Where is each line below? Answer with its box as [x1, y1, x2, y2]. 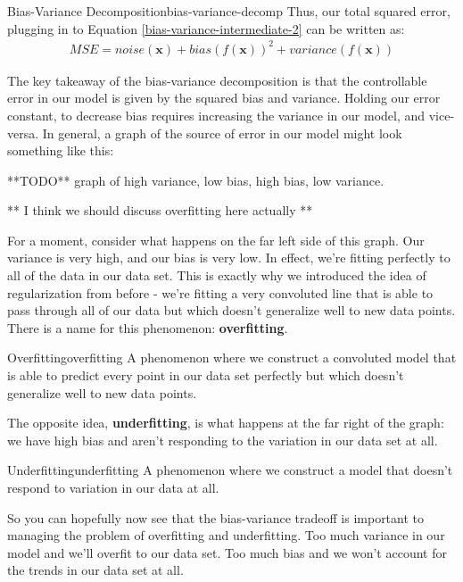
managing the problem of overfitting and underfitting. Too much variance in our [7, 526, 445, 545]
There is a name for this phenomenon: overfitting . [7, 318, 288, 337]
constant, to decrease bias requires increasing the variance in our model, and [7, 105, 426, 124]
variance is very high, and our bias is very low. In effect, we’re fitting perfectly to [7, 248, 451, 267]
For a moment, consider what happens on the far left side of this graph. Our [7, 230, 425, 249]
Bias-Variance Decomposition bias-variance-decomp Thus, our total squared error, [7, 2, 451, 20]
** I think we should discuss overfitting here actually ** [7, 201, 313, 220]
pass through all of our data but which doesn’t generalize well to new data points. [7, 301, 456, 320]
